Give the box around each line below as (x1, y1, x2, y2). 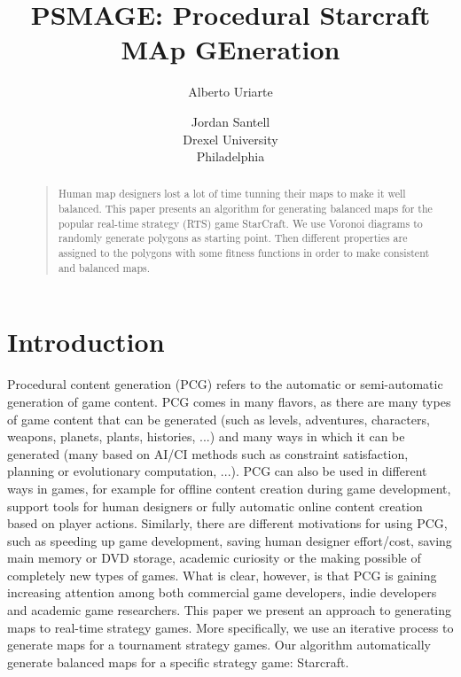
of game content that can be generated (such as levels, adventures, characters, (7, 409, 430, 428)
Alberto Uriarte (188, 82, 273, 101)
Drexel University (183, 129, 278, 148)
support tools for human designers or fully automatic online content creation (7, 496, 423, 515)
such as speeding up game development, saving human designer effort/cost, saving (7, 531, 452, 549)
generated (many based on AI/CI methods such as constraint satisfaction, (7, 444, 409, 463)
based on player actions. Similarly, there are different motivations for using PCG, (7, 514, 448, 533)
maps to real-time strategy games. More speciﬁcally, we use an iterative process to (7, 618, 454, 636)
